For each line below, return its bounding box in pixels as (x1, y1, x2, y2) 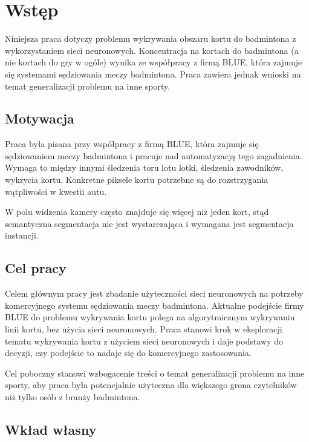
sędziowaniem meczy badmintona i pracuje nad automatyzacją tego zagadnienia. (5, 149, 302, 162)
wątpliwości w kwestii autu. (5, 185, 107, 197)
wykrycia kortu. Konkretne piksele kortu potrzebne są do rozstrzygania (5, 173, 268, 186)
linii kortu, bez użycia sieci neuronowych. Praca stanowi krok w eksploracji (5, 323, 282, 335)
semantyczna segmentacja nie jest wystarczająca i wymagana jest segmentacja (5, 217, 294, 229)
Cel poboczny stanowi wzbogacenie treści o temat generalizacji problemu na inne (5, 366, 305, 379)
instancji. (5, 229, 39, 242)
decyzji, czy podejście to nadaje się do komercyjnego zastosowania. (5, 346, 252, 359)
